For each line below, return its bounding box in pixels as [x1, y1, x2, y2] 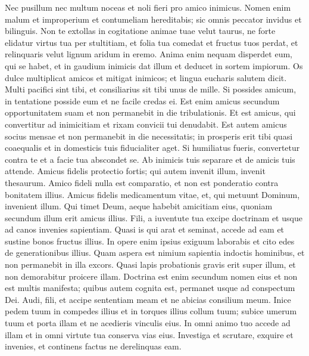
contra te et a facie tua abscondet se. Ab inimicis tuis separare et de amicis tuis [5, 153, 295, 165]
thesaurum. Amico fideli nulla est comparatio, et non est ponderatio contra [5, 176, 279, 188]
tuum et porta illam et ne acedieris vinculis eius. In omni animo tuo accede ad [5, 317, 291, 329]
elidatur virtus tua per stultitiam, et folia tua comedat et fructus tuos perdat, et [5, 36, 298, 48]
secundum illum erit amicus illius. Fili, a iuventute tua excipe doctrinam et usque [5, 211, 302, 224]
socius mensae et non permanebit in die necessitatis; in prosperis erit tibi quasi [5, 129, 293, 142]
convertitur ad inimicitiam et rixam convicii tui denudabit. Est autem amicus [5, 117, 287, 130]
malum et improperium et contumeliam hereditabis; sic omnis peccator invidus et [5, 13, 302, 25]
